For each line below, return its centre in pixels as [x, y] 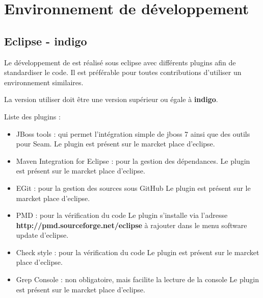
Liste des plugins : [32, 116]
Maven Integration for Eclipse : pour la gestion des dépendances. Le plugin [133, 160]
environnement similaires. [44, 82]
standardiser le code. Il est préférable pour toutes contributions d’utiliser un [123, 72]
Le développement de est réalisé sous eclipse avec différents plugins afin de [120, 62]
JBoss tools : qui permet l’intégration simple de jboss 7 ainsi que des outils [133, 133]
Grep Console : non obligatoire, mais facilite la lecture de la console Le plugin [138, 279]
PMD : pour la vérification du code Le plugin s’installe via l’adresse [122, 215]
